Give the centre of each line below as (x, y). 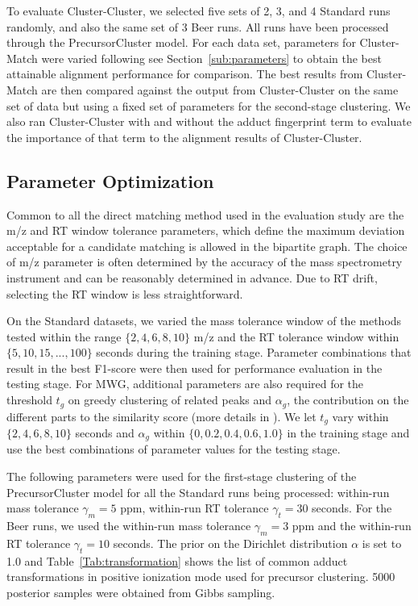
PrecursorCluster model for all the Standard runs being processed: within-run (198, 492)
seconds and (105, 432)
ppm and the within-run (352, 526)
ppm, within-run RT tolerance (195, 508)
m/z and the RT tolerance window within (296, 336)
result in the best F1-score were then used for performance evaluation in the (195, 368)
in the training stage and (348, 432)
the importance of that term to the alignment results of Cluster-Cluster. (184, 137)
